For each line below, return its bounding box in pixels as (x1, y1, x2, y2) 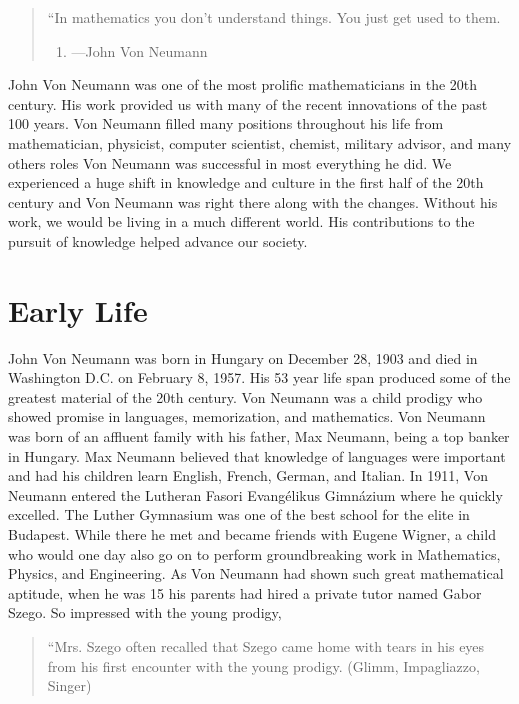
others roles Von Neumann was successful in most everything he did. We (8, 152, 452, 173)
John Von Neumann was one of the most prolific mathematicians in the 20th (8, 74, 478, 95)
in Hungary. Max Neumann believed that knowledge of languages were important (8, 445, 506, 466)
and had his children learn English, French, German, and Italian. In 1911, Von (8, 465, 488, 486)
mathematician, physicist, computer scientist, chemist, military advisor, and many (8, 132, 512, 153)
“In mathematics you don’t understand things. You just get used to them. (47, 7, 501, 27)
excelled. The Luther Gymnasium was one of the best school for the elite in (8, 504, 470, 525)
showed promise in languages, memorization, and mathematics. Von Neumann (8, 406, 486, 427)
